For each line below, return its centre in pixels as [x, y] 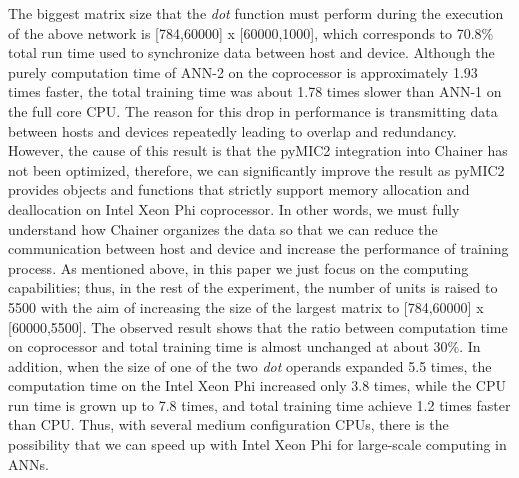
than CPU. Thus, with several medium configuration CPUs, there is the [228, 424]
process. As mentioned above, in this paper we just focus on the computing [238, 267]
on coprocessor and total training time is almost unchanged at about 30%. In [244, 346]
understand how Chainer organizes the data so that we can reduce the [223, 228]
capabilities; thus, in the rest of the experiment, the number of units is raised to [253, 287]
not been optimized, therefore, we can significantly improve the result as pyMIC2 [256, 169]
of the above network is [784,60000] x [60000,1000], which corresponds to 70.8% [251, 32]
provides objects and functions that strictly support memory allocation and [239, 189]
